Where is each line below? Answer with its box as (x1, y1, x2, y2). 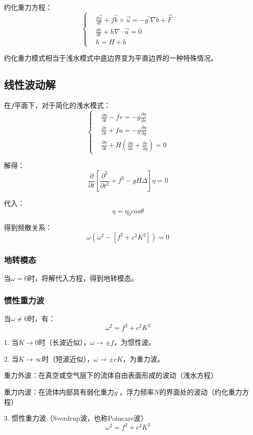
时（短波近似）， (42, 353, 94, 364)
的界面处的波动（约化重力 (159, 386, 242, 397)
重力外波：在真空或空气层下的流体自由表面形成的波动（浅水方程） (4, 370, 218, 380)
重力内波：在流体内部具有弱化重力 (4, 386, 114, 397)
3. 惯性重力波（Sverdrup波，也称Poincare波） (4, 413, 148, 423)
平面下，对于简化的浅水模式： (14, 100, 111, 110)
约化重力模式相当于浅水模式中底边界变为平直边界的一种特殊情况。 (4, 53, 218, 63)
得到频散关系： (4, 222, 52, 233)
